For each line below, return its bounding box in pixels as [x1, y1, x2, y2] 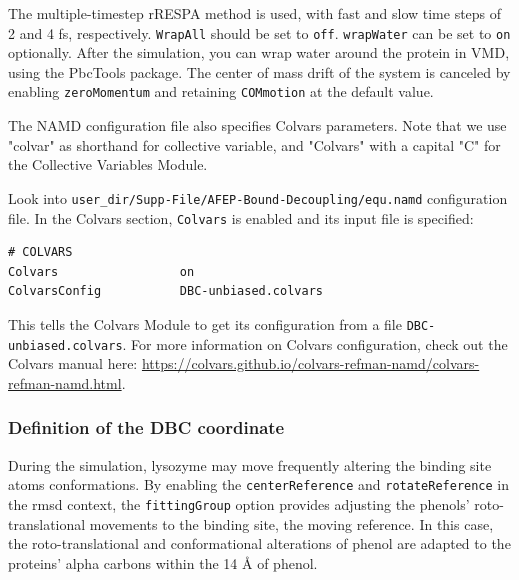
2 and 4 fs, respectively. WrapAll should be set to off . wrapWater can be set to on [8, 22, 511, 43]
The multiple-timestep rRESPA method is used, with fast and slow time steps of [8, 3, 502, 23]
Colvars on [8, 264, 195, 279]
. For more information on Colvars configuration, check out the [122, 333, 508, 354]
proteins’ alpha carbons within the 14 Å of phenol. [8, 552, 318, 573]
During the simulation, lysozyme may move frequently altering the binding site [8, 454, 492, 475]
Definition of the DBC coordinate [8, 415, 285, 440]
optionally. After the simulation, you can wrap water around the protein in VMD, [8, 42, 510, 63]
